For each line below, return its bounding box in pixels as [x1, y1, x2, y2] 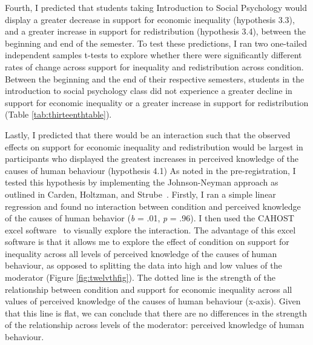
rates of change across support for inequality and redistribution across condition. [5, 60, 304, 73]
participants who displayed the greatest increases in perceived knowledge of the [5, 152, 299, 165]
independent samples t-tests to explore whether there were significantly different [5, 49, 302, 61]
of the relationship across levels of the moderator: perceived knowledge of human [5, 318, 305, 331]
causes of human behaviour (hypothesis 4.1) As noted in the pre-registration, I [5, 164, 296, 176]
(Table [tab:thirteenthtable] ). [5, 108, 112, 121]
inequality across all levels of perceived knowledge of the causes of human [5, 247, 277, 260]
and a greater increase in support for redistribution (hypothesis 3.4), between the [5, 25, 306, 38]
